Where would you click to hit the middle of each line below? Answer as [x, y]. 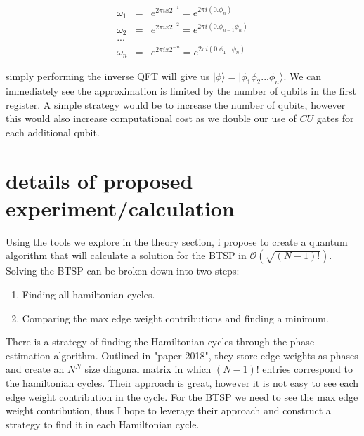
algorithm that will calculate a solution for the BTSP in [126, 255]
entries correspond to [307, 369]
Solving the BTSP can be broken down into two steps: [123, 271]
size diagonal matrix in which [148, 369]
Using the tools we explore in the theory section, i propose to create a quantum [177, 241]
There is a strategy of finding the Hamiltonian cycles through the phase [160, 342]
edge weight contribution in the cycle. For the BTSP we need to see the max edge [182, 396]
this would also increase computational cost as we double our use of [151, 118]
